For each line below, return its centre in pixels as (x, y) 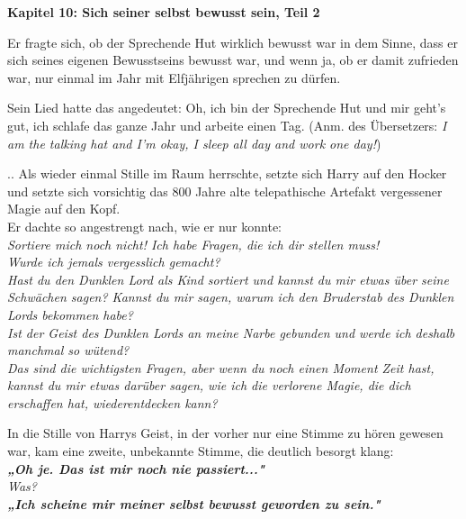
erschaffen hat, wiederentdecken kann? (112, 402)
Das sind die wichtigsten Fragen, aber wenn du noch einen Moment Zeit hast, (221, 367)
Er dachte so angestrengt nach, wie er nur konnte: (144, 226)
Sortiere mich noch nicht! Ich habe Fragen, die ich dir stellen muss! (193, 244)
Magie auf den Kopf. (64, 209)
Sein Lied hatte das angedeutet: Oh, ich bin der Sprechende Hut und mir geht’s (227, 108)
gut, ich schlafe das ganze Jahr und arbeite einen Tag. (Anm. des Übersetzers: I (227, 125)
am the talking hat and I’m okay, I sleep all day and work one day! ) (194, 143)
